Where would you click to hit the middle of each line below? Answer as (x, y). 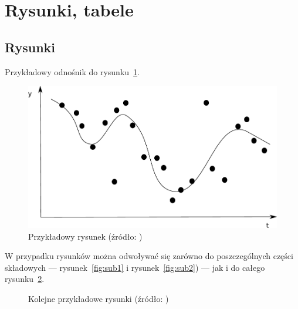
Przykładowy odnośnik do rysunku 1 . (72, 71)
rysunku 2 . (25, 279)
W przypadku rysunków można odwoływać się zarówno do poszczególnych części (149, 256)
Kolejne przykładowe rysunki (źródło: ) (99, 299)
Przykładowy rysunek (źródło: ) (85, 236)
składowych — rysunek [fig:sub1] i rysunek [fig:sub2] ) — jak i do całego (135, 267)
